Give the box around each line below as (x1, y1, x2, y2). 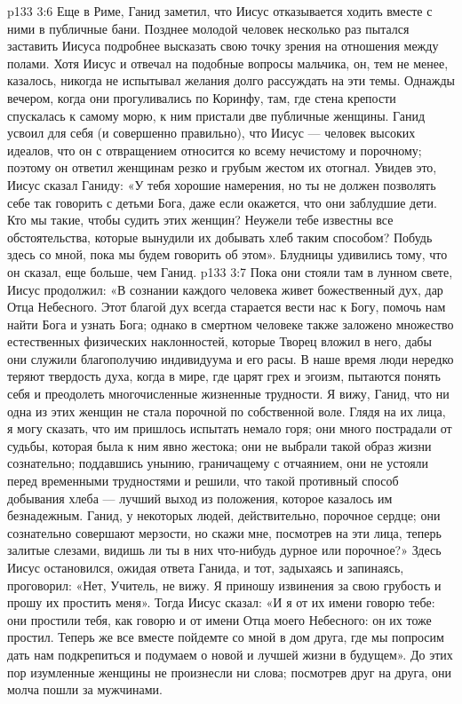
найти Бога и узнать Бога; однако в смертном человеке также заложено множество (7, 314, 454, 333)
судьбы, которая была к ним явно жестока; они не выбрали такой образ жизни (7, 436, 432, 455)
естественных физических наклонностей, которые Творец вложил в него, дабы (7, 332, 432, 351)
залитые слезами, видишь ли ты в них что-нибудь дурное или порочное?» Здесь (7, 541, 442, 559)
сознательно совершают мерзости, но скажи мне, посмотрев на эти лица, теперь (7, 523, 442, 542)
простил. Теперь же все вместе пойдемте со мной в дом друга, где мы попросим (7, 628, 444, 646)
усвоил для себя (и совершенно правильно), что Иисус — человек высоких (7, 123, 416, 142)
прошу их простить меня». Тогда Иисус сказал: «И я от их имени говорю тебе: (7, 593, 435, 612)
